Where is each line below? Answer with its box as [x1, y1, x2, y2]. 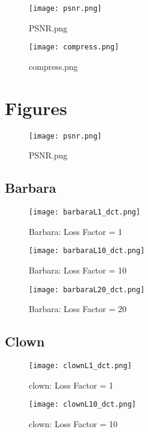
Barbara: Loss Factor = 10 [29, 263, 127, 276]
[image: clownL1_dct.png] [29, 362, 132, 371]
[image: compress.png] [29, 43, 119, 52]
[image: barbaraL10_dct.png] [29, 246, 145, 255]
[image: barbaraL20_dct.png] [29, 285, 145, 294]
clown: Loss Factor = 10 [29, 417, 117, 430]
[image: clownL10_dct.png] [29, 400, 136, 409]
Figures [5, 95, 67, 120]
